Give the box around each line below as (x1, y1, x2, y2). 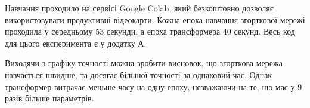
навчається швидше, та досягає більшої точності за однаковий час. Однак (5, 68, 272, 81)
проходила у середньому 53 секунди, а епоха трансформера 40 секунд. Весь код (5, 25, 295, 38)
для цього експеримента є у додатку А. (5, 36, 147, 49)
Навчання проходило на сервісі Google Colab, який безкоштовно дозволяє (5, 2, 274, 14)
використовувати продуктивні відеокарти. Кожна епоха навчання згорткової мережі (5, 13, 305, 26)
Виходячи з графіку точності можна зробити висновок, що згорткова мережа (5, 57, 283, 69)
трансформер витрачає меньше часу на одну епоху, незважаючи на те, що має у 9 (5, 80, 302, 92)
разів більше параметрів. (5, 92, 94, 104)
